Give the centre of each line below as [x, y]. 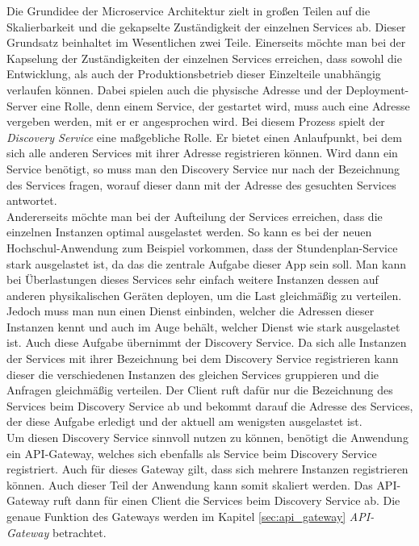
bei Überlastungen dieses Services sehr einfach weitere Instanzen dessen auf [193, 279]
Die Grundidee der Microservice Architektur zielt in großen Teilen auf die [189, 10]
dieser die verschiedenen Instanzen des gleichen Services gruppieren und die [193, 374]
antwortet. [32, 200]
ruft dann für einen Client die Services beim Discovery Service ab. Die [227, 500]
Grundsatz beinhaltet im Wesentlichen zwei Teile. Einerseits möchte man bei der [206, 42]
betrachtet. [80, 532]
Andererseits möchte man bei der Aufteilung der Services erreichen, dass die [195, 216]
